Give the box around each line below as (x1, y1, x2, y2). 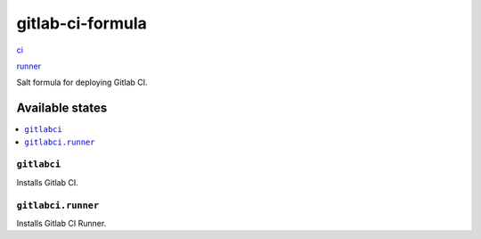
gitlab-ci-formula (16, 13, 147, 33)
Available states (16, 101, 108, 116)
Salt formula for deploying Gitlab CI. (16, 77, 148, 88)
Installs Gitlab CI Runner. (16, 218, 107, 228)
